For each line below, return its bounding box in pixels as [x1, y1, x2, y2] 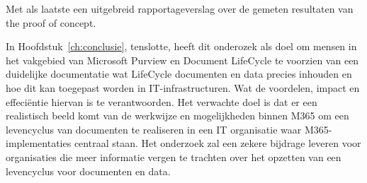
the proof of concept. [6, 15, 96, 30]
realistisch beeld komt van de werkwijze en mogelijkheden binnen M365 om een [6, 108, 349, 123]
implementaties [6, 136, 72, 150]
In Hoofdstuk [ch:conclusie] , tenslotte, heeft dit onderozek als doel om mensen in [6, 39, 357, 54]
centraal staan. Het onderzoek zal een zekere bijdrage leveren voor [74, 136, 361, 150]
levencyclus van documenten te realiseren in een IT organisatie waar [6, 122, 302, 136]
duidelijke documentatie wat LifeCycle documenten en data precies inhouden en [6, 66, 352, 81]
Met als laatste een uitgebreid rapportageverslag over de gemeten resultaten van [6, 1, 354, 16]
